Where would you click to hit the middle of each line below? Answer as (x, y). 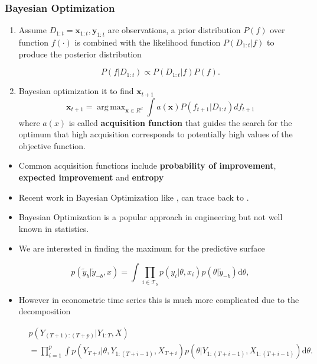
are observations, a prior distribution (174, 30)
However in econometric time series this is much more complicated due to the (159, 299)
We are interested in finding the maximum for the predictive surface (142, 248)
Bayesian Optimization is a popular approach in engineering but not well (151, 217)
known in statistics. (54, 228)
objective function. (52, 145)
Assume (32, 30)
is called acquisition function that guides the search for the (180, 122)
